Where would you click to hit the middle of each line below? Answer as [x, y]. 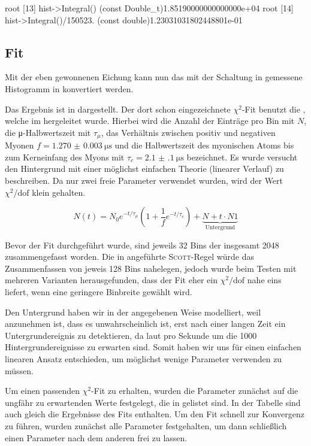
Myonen [19, 145]
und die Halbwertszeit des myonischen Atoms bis [204, 145]
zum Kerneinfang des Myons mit [65, 157]
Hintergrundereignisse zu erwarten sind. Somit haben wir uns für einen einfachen [153, 347]
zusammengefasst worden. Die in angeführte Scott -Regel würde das [130, 257]
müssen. [19, 370]
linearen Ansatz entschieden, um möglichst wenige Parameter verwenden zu [144, 358]
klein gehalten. [59, 192]
